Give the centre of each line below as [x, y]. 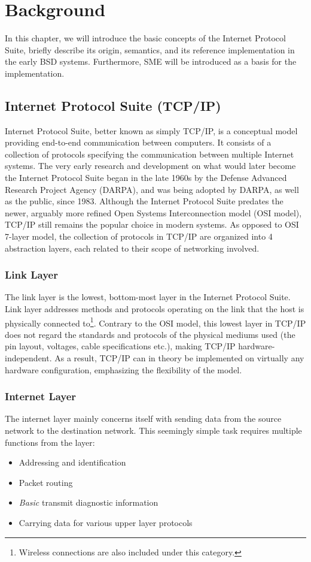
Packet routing [46, 482]
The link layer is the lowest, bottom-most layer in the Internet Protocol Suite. [148, 297]
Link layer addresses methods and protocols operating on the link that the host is [155, 309]
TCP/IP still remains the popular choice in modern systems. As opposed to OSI [152, 224]
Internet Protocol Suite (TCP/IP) [113, 105]
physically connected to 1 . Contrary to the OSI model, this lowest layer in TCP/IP [155, 322]
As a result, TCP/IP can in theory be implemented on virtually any [179, 358]
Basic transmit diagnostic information [89, 502]
